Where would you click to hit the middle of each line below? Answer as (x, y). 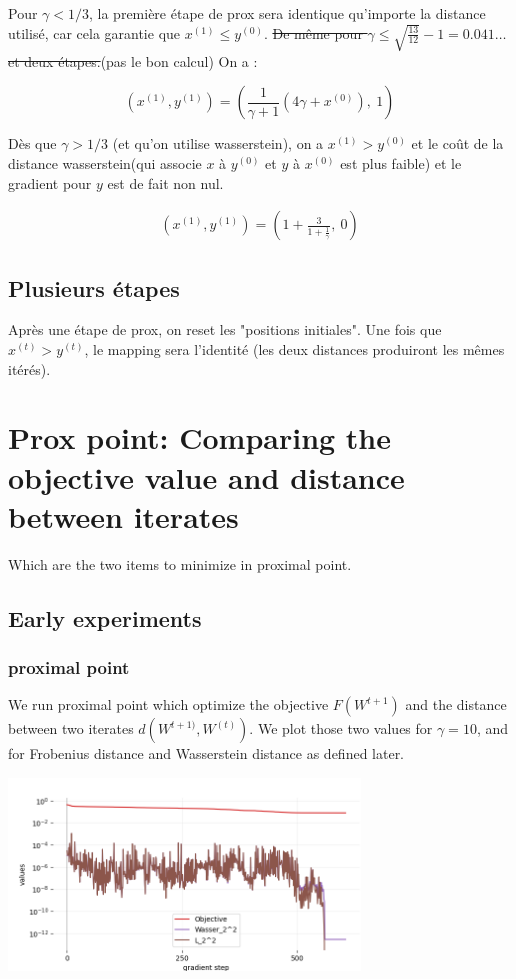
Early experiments (105, 617)
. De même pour (313, 32)
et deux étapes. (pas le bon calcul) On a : (133, 60)
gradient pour (50, 182)
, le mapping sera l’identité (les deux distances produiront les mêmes (294, 349)
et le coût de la (457, 143)
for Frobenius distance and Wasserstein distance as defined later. (206, 753)
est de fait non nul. (165, 182)
